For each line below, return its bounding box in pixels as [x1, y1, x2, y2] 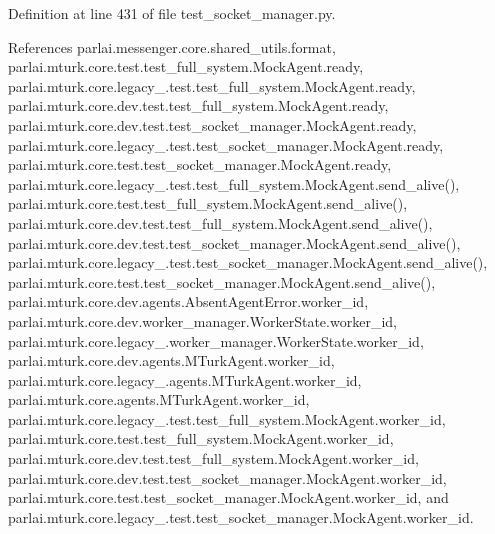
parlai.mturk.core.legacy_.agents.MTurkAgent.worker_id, [8, 369, 362, 390]
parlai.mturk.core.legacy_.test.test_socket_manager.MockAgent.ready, [8, 134, 444, 155]
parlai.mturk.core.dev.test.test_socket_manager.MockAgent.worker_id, [8, 467, 447, 488]
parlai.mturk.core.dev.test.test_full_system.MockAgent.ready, [8, 95, 389, 116]
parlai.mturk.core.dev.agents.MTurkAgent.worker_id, [8, 350, 335, 371]
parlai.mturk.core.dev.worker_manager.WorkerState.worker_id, [8, 310, 397, 331]
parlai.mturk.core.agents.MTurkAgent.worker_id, [8, 389, 310, 410]
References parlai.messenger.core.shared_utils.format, [8, 36, 336, 57]
